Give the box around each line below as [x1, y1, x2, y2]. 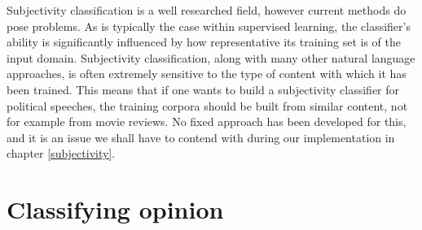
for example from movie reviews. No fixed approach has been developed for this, [7, 113, 407, 130]
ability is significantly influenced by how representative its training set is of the [7, 33, 401, 50]
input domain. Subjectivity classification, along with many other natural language [7, 49, 415, 66]
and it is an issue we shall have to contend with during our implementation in [7, 128, 395, 145]
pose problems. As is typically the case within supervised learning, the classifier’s [7, 17, 411, 34]
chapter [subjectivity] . [7, 145, 116, 162]
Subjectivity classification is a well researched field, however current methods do [7, 2, 407, 18]
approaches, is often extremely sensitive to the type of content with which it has [7, 65, 407, 82]
